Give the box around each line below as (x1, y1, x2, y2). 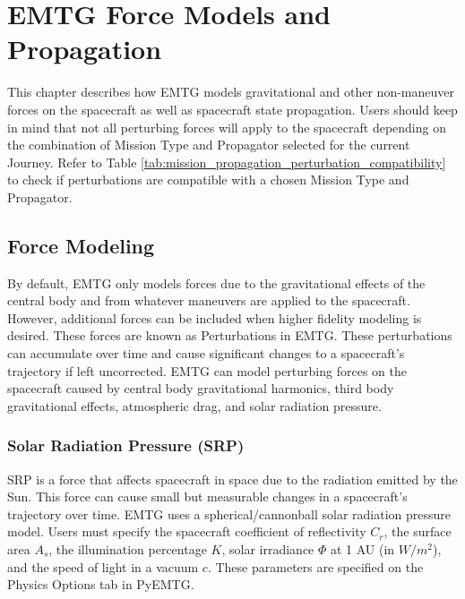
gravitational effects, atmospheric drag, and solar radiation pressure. (7, 396, 382, 415)
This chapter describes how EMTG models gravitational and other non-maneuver (7, 82, 454, 101)
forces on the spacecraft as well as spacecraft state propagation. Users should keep (7, 99, 458, 118)
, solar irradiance (221, 540, 314, 559)
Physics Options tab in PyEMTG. (7, 575, 194, 594)
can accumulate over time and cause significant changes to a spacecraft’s (7, 344, 405, 363)
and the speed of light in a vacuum (7, 557, 199, 576)
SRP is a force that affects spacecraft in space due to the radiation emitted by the (7, 469, 458, 488)
